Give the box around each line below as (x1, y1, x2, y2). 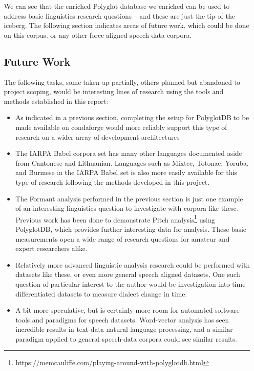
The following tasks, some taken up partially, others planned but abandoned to (4, 76, 240, 87)
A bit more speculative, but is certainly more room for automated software (15, 305, 240, 315)
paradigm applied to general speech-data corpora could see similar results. (15, 333, 237, 344)
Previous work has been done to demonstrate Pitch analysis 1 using (15, 213, 215, 224)
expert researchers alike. (15, 243, 87, 253)
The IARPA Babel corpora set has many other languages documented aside (15, 148, 242, 158)
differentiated (15, 288, 55, 298)
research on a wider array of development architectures (15, 131, 180, 142)
